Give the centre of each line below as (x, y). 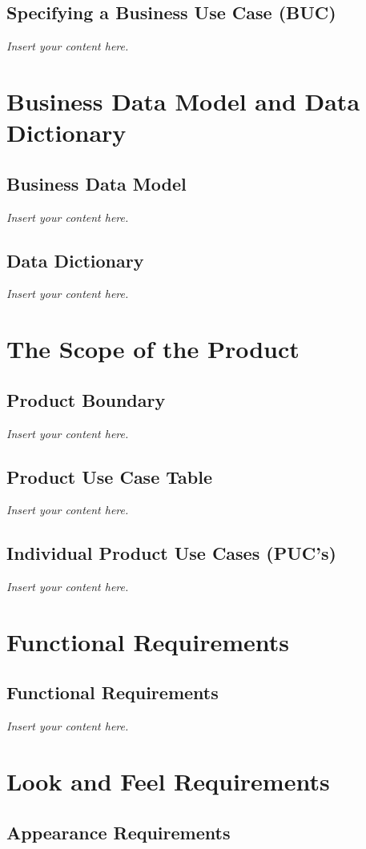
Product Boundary (86, 399)
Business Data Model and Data (183, 101)
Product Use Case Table (109, 476)
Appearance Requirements (119, 832)
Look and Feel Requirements (168, 781)
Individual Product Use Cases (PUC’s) (171, 553)
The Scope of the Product (153, 349)
